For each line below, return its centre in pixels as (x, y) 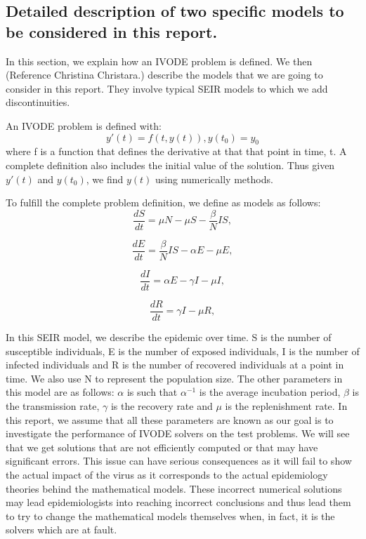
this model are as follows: (60, 392)
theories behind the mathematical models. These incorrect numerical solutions (174, 488)
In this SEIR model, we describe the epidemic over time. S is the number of (169, 337)
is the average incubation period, (270, 392)
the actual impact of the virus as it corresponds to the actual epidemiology (167, 474)
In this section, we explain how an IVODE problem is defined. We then (159, 61)
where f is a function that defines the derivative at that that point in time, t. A (176, 151)
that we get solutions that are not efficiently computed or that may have (162, 447)
